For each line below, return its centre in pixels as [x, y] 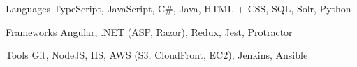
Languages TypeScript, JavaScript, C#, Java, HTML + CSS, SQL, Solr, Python [178, 8]
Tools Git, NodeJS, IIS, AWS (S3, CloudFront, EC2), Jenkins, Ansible [157, 55]
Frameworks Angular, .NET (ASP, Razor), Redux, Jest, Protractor [149, 31]
